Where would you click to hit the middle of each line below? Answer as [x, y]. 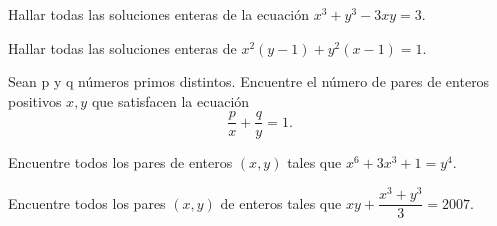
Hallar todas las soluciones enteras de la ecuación [159, 14]
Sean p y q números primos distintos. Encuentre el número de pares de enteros [249, 81]
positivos [35, 100]
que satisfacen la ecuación [170, 100]
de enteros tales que [281, 202]
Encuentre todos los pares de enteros [120, 162]
